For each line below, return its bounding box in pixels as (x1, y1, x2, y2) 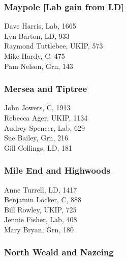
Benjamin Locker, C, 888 (4, 194, 82, 205)
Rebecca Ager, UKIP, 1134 (4, 112, 88, 123)
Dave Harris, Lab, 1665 (4, 20, 76, 31)
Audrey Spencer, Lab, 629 (4, 122, 85, 133)
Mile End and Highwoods (4, 164, 111, 177)
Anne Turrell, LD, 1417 (4, 184, 77, 195)
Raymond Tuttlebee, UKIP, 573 (4, 40, 103, 51)
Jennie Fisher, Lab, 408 (4, 214, 77, 225)
